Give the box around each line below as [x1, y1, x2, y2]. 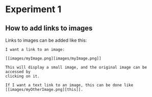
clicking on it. [5, 74, 40, 79]
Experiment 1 [5, 4, 62, 15]
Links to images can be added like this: [5, 37, 87, 43]
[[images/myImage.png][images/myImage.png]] [5, 56, 102, 61]
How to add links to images [5, 24, 93, 33]
